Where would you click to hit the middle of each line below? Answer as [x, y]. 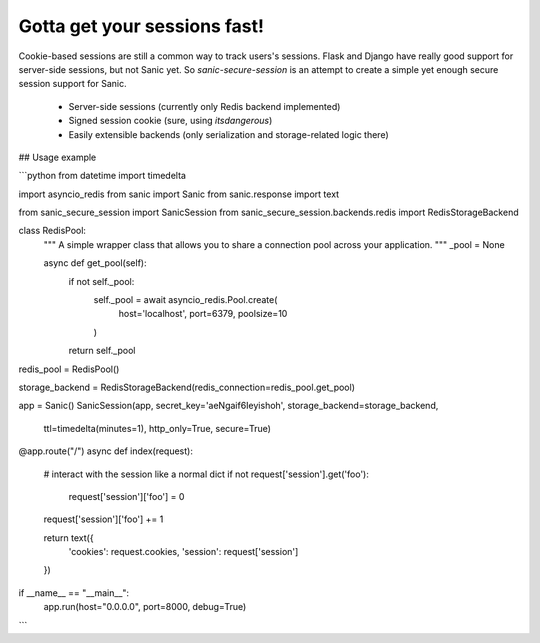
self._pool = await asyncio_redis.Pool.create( [185, 300]
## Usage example [57, 157]
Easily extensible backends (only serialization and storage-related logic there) [228, 134]
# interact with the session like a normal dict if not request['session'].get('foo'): [206, 474]
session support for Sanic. [72, 84]
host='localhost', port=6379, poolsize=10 [203, 314]
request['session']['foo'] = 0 [126, 496]
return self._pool [102, 351]
